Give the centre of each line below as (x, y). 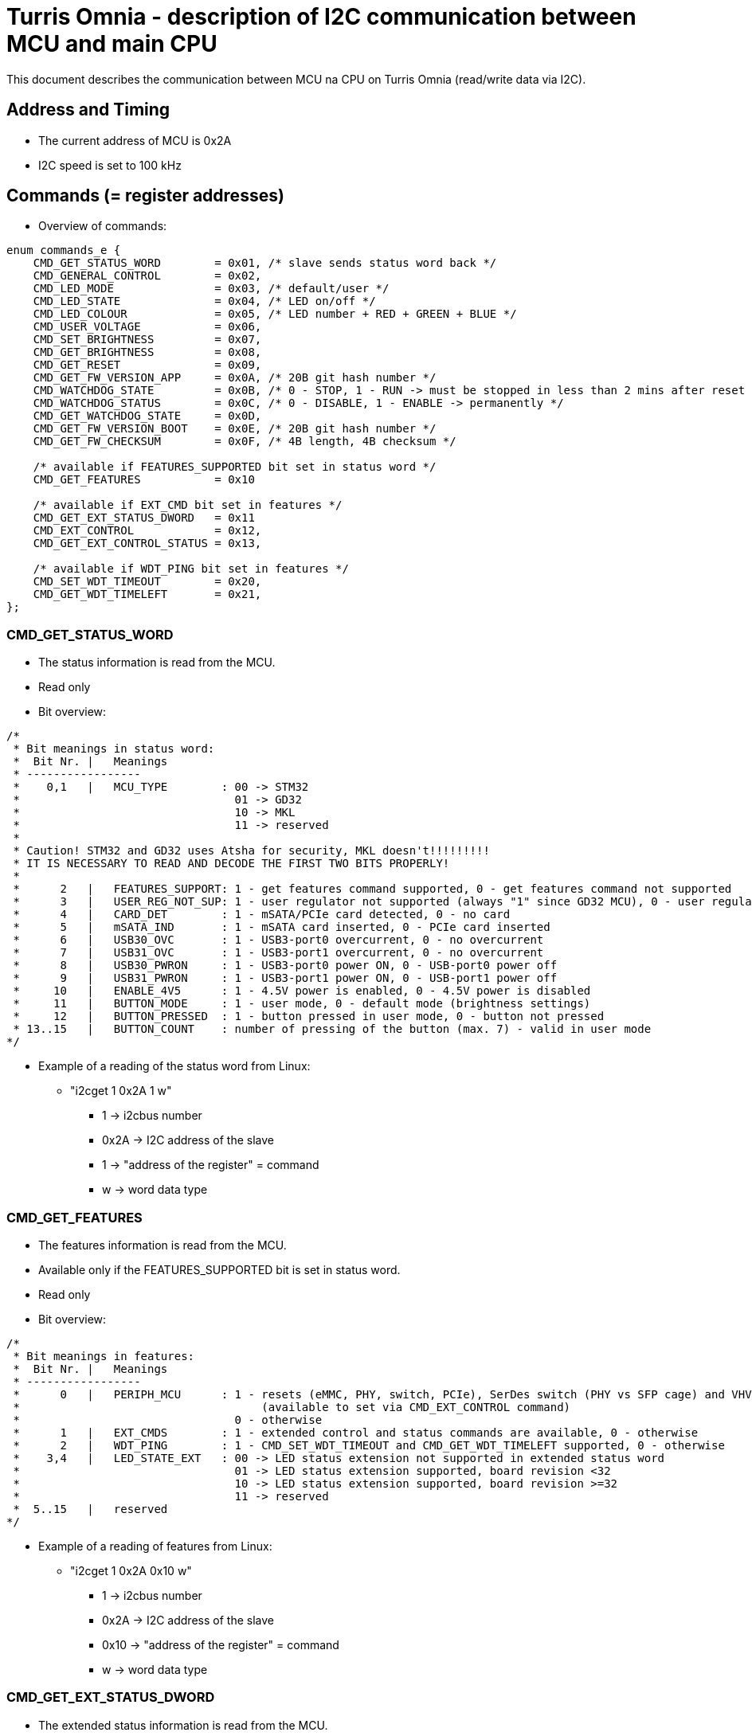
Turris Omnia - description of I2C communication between (321, 17)
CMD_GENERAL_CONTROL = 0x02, (147, 276)
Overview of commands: (103, 226)
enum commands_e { (64, 250)
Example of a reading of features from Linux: (155, 1546)
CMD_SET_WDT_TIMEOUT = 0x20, (147, 582)
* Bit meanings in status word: (114, 749)
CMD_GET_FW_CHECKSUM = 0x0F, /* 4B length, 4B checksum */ (245, 442)
